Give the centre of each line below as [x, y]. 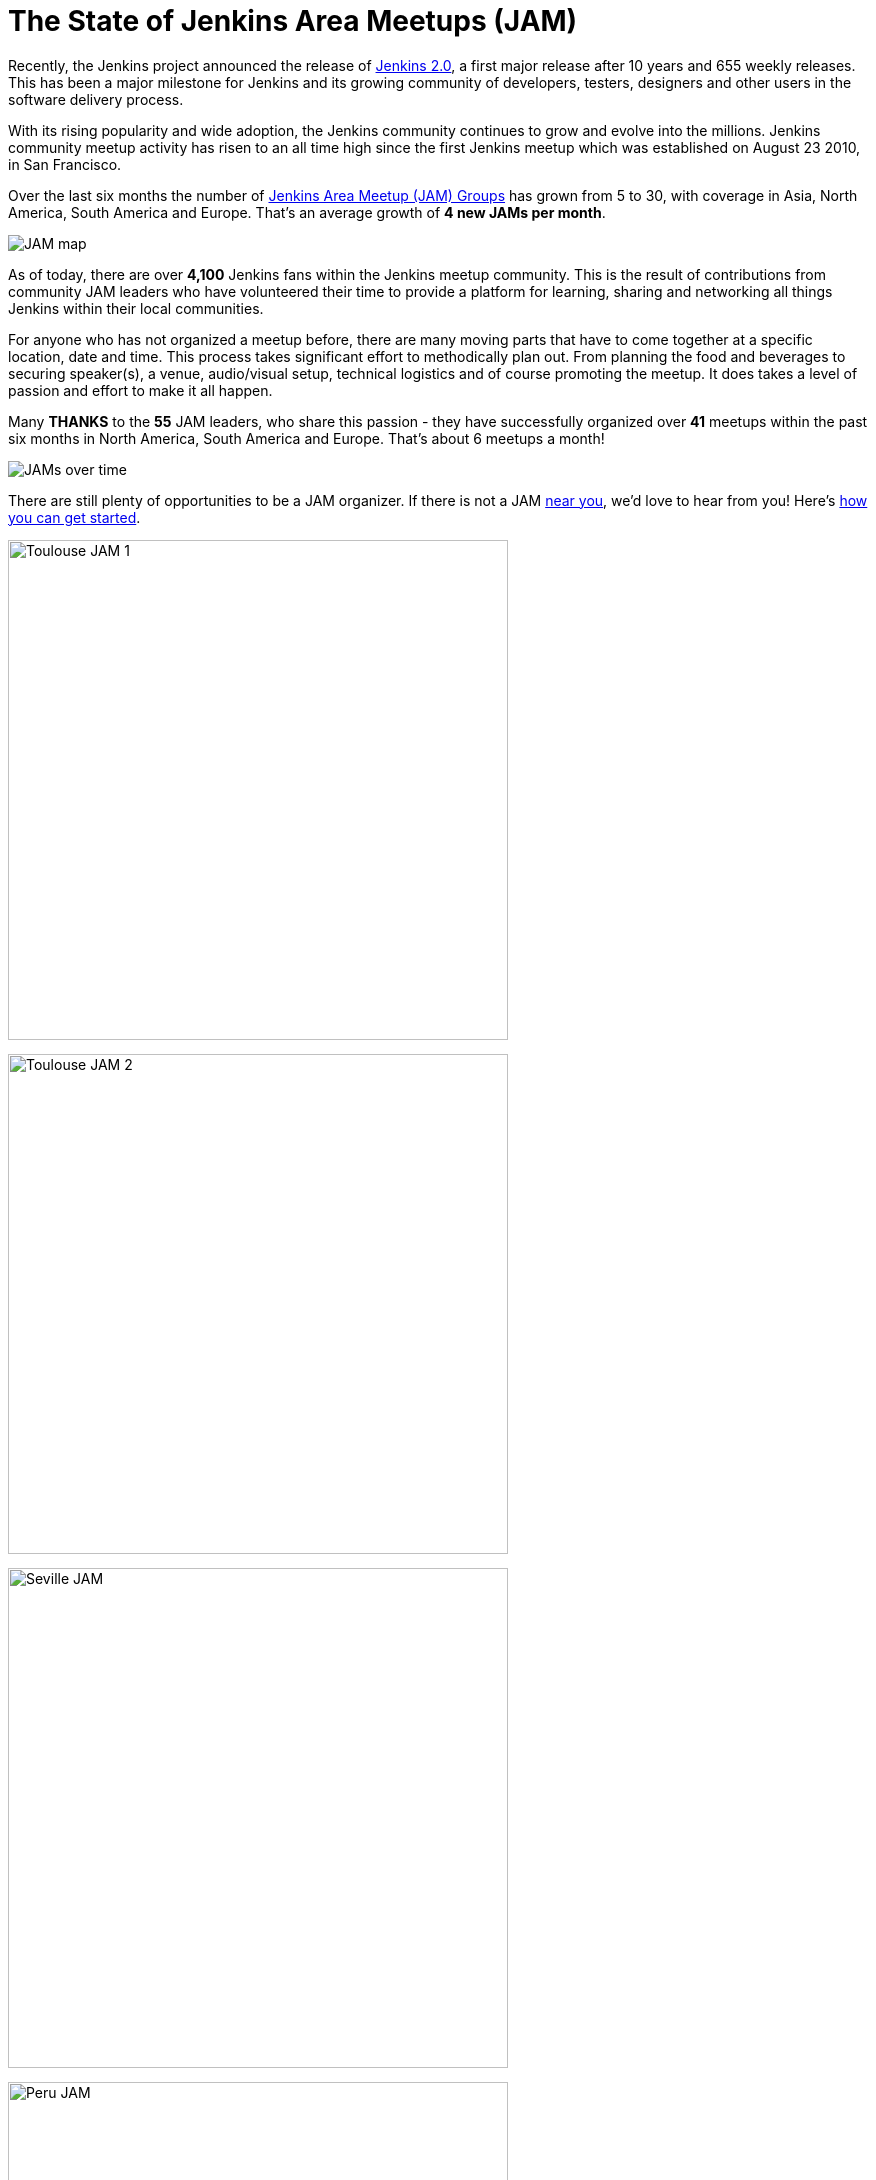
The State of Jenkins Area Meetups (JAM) [293, 21]
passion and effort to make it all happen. [140, 390]
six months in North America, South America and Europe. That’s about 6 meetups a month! [306, 438]
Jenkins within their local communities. [136, 308]
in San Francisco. [65, 164]
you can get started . [74, 517]
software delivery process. [96, 99]
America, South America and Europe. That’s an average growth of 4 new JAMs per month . [307, 212]
